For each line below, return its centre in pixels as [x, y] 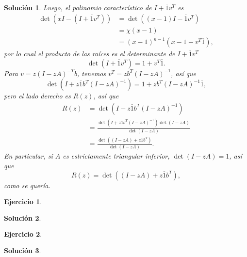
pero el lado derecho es [37, 96]
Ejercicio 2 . [23, 234]
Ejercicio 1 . [23, 201]
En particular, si [28, 156]
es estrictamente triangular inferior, [116, 156]
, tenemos [91, 73]
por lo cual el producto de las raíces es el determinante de [90, 54]
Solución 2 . [23, 217]
